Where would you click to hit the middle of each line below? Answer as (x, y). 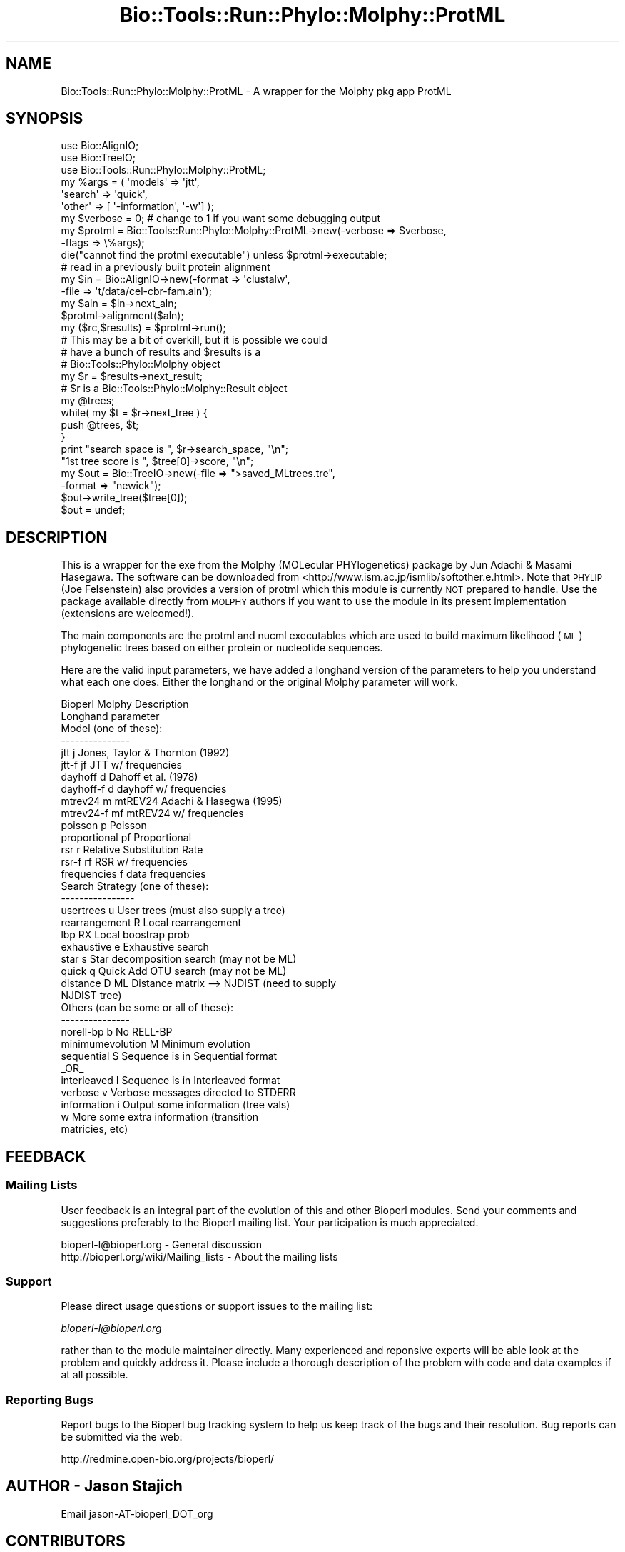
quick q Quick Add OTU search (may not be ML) (174, 971)
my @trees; (88, 401)
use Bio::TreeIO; (98, 158)
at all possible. (95, 1375)
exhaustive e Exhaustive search (135, 947)
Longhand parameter (110, 716)
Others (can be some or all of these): (147, 1008)
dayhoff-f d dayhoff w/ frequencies (144, 789)
